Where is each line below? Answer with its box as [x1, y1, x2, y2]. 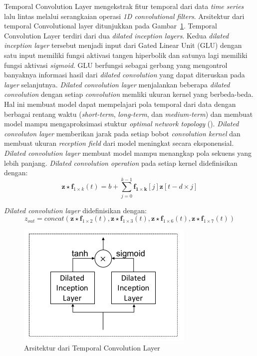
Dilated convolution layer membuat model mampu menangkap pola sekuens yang [4, 147, 252, 158]
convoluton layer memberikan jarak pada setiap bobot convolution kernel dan [4, 128, 241, 138]
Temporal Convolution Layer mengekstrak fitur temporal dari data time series [4, 1, 244, 11]
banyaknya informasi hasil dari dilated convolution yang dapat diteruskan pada [4, 69, 245, 80]
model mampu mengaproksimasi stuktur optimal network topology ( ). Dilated [4, 118, 239, 129]
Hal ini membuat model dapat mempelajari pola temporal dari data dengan [4, 98, 236, 109]
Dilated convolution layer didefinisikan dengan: [4, 205, 147, 215]
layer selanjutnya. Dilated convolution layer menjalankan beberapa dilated [4, 79, 230, 89]
